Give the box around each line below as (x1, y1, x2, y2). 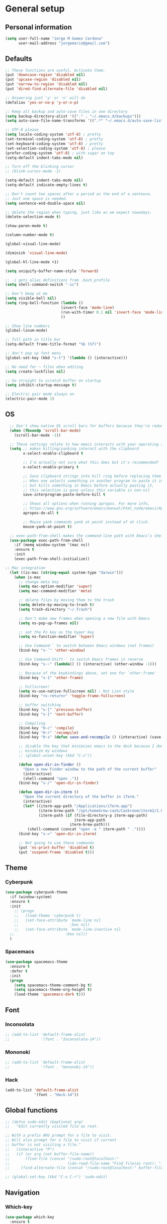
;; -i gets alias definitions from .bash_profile (5, 278, 110, 283)
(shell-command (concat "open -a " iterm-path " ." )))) (27, 827, 146, 832)
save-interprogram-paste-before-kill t (23, 492, 106, 497)
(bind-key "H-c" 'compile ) (18, 725, 75, 731)
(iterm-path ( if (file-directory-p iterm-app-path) (38, 813, 148, 818)
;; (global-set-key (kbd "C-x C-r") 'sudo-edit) (5, 1175, 108, 1180)
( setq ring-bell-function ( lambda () (5, 301, 83, 306)
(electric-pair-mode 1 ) (5, 397, 55, 402)
